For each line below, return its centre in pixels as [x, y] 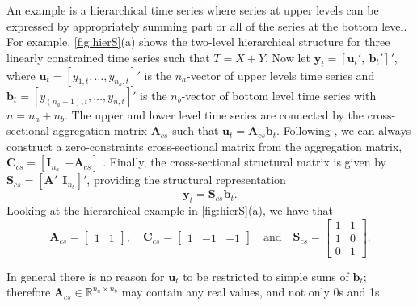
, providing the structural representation [186, 180]
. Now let [288, 57]
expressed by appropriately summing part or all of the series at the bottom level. [207, 25]
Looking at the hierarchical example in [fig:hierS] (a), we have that [170, 210]
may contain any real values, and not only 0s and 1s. [252, 292]
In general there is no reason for [86, 276]
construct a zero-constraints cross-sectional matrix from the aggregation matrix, [204, 146]
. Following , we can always [344, 130]
